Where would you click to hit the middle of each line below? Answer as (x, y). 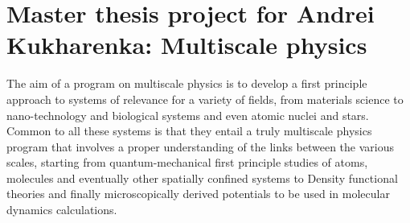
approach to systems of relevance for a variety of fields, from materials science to (205, 99)
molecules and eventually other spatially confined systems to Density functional (202, 178)
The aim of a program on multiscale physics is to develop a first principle (187, 83)
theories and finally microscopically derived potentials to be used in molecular (198, 194)
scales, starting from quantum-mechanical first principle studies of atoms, (187, 162)
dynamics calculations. (62, 210)
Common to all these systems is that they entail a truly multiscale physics (189, 131)
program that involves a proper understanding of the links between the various (201, 146)
